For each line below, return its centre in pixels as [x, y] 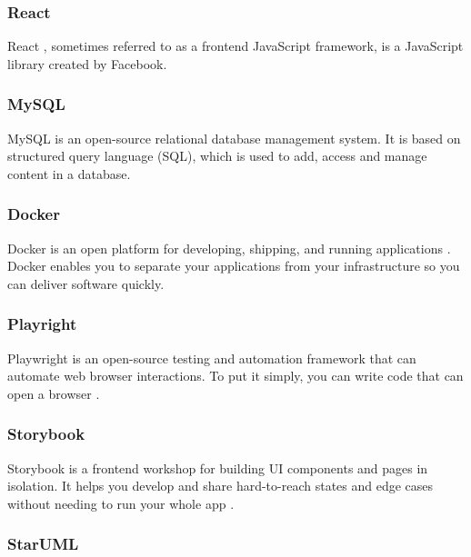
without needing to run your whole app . [121, 503]
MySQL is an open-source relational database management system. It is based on [234, 138]
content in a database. [69, 173]
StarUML [43, 544]
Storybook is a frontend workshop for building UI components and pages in [218, 467]
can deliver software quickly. [86, 283]
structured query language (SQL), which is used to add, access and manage [217, 156]
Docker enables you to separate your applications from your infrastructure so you [234, 266]
